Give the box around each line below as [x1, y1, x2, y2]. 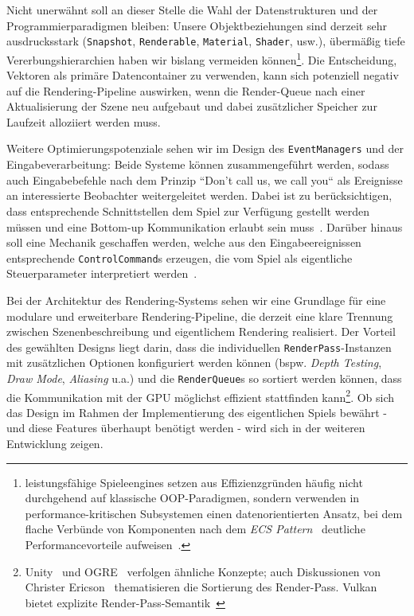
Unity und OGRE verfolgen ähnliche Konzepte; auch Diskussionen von [25, 563, 381, 579]
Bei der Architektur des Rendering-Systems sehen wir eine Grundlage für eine [6, 291, 386, 308]
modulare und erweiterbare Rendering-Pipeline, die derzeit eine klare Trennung [6, 307, 393, 324]
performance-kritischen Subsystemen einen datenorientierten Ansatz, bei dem [25, 505, 403, 521]
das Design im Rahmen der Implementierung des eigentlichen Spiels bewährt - [6, 404, 387, 420]
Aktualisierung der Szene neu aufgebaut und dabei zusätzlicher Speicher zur [6, 98, 377, 115]
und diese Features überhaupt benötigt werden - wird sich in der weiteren [6, 419, 365, 436]
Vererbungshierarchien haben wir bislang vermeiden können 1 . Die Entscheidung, [6, 49, 397, 68]
